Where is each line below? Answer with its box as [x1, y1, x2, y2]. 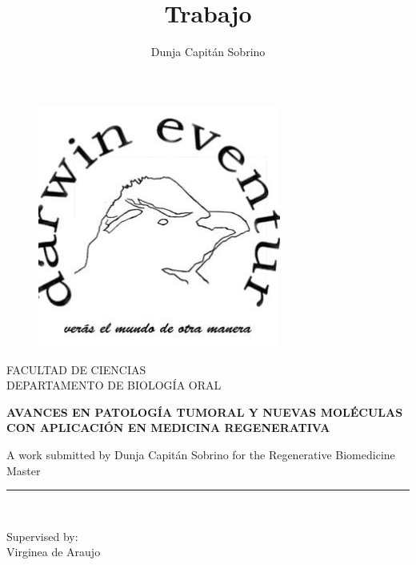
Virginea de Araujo [6, 543, 101, 560]
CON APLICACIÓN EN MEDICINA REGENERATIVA [6, 419, 330, 436]
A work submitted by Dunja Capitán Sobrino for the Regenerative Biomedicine [6, 446, 395, 463]
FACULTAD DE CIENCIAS [6, 361, 146, 377]
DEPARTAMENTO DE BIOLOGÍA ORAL [6, 377, 222, 393]
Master [6, 462, 41, 478]
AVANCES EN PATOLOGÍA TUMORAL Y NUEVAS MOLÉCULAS [6, 403, 403, 420]
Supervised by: [6, 527, 78, 544]
